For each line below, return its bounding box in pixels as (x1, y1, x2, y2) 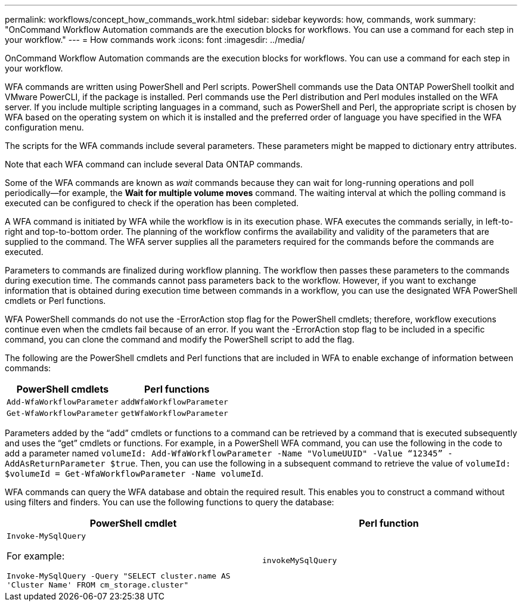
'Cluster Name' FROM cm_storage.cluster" (7, 580, 189, 589)
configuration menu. (5, 122, 84, 132)
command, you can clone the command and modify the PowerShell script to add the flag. (5, 334, 355, 344)
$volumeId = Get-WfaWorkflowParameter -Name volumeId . (5, 468, 263, 478)
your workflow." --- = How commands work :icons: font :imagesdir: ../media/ (5, 35, 305, 45)
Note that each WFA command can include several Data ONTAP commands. (5, 159, 303, 169)
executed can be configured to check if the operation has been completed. (5, 198, 299, 208)
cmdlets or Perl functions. (5, 296, 106, 306)
